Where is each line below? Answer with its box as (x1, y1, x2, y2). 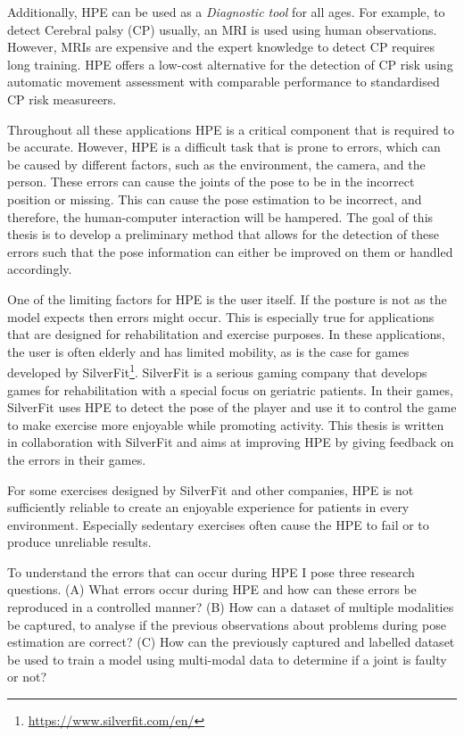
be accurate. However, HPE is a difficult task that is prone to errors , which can (7, 137, 441, 156)
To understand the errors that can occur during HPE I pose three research (7, 562, 415, 581)
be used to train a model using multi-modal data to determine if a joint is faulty (7, 649, 447, 668)
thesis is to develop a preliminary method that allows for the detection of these (7, 225, 439, 244)
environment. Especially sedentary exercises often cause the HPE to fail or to (7, 515, 429, 533)
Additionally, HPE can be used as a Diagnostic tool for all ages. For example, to (7, 3, 445, 21)
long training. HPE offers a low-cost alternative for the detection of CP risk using (7, 54, 453, 73)
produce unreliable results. (7, 533, 152, 551)
